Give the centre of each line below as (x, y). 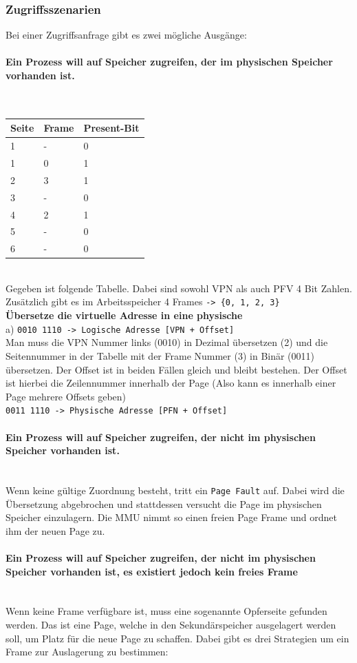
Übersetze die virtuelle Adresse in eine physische (124, 315)
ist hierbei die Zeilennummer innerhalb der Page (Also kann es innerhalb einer (171, 383)
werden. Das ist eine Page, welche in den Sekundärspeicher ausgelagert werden (171, 625)
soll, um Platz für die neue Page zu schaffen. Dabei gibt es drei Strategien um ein (177, 638)
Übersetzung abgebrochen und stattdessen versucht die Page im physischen (164, 503)
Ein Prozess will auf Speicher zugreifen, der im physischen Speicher (169, 62)
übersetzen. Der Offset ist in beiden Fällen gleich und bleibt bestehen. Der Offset (176, 369)
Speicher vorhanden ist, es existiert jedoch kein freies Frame (152, 571)
